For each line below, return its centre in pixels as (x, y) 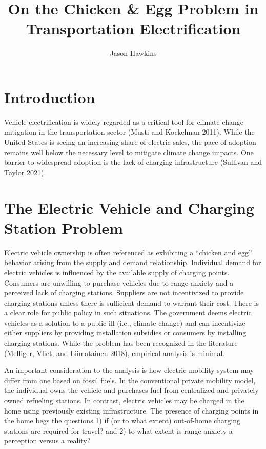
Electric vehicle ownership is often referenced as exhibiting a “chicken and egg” (128, 252)
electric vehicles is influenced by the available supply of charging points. (117, 272)
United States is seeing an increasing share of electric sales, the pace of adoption (130, 142)
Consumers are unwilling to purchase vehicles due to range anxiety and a (119, 282)
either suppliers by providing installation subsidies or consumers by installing (125, 333)
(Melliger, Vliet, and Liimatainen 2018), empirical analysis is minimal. (115, 353)
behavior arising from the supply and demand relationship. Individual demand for (133, 262)
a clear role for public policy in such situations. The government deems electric (128, 313)
